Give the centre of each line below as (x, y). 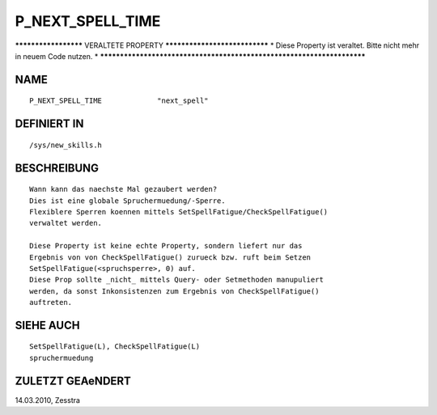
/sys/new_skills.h (66, 145)
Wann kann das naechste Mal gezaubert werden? (123, 189)
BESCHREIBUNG (57, 168)
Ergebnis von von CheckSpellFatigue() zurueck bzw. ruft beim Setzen (170, 257)
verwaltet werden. (66, 223)
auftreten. (51, 303)
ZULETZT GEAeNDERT (73, 381)
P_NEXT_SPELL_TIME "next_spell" (119, 101)
